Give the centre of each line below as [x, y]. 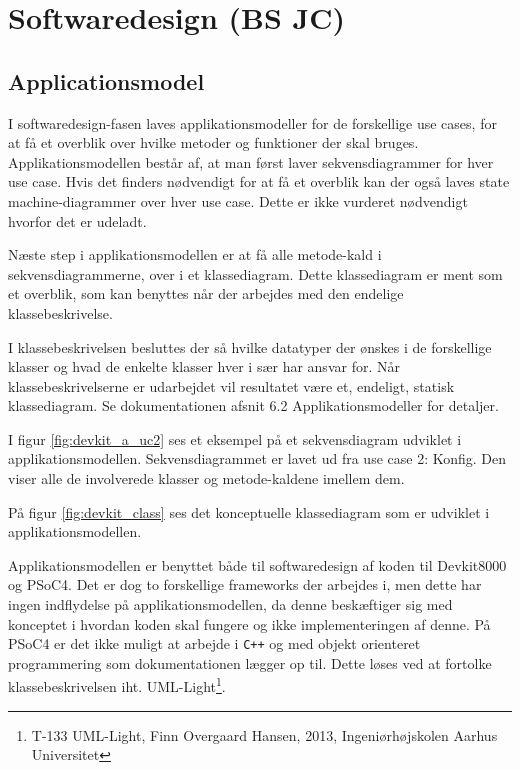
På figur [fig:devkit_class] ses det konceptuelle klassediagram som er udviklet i [249, 511]
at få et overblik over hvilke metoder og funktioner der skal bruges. [213, 142]
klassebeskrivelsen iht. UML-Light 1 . [117, 685]
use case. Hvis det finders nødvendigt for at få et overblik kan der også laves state [259, 181]
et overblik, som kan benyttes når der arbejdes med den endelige [206, 293]
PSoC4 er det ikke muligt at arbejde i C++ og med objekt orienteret [214, 643]
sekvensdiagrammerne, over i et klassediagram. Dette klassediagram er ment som [255, 273]
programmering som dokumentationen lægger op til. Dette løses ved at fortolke [250, 662]
